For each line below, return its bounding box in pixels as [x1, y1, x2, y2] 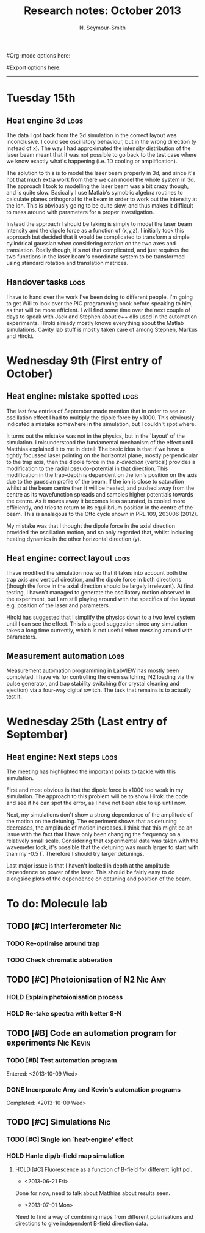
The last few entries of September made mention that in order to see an [6, 407, 186, 414]
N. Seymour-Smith [79, 24, 126, 31]
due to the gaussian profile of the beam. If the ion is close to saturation [6, 478, 184, 485]
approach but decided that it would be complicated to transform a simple [6, 233, 190, 241]
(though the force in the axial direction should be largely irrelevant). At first [6, 582, 194, 590]
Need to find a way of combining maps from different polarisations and [15, 1213, 193, 1220]
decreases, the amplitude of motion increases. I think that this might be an [6, 824, 193, 831]
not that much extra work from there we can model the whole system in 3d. [6, 176, 196, 183]
